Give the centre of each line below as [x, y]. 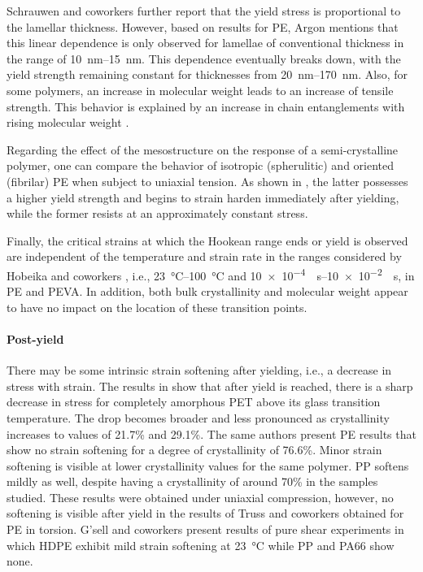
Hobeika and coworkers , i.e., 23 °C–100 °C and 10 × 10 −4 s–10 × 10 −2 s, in [211, 274]
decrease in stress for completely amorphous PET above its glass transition [194, 402]
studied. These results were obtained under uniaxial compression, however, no [200, 497]
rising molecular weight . [68, 122]
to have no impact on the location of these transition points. [157, 307]
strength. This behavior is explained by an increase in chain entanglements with [206, 106]
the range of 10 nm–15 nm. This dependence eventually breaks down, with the [204, 58]
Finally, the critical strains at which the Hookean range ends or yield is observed [207, 240]
